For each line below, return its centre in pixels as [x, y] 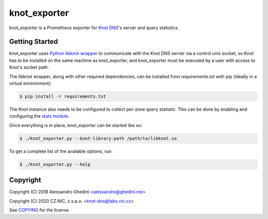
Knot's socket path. [29, 67]
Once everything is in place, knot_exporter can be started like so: [76, 125]
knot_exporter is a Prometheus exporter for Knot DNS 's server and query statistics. [94, 28]
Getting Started [33, 42]
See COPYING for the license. [40, 210]
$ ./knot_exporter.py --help [55, 164]
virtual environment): [31, 84]
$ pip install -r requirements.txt [63, 96]
